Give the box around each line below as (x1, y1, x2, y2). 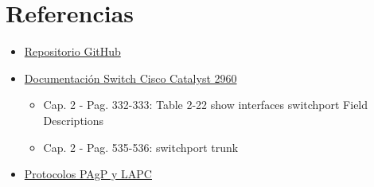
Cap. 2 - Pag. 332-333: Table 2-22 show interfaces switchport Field (43, 96, 368, 113)
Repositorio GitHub (24, 43, 121, 60)
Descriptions (43, 111, 104, 128)
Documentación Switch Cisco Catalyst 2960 (24, 69, 237, 86)
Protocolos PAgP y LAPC (24, 166, 152, 182)
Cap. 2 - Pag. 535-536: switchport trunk (43, 138, 239, 155)
